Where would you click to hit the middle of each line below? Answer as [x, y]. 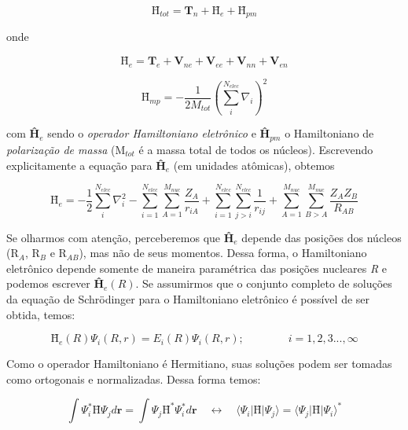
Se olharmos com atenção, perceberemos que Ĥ [120, 237]
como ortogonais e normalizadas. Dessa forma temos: [134, 379]
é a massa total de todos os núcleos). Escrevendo [256, 149]
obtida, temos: [41, 314]
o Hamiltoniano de [329, 133]
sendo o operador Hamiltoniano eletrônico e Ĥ [159, 133]
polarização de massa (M [66, 149]
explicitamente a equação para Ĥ [86, 165]
